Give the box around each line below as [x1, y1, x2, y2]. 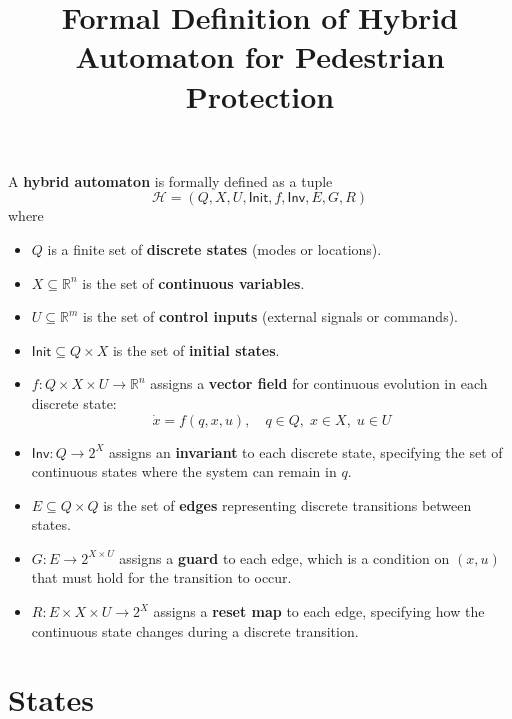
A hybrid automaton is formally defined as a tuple [8, 170, 333, 191]
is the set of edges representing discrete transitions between [103, 494, 472, 515]
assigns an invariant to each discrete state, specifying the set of [109, 441, 503, 462]
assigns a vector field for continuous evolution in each [150, 373, 488, 394]
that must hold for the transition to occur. [31, 567, 292, 588]
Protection [185, 75, 335, 116]
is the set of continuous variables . [82, 272, 305, 293]
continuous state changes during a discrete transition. [31, 620, 359, 641]
